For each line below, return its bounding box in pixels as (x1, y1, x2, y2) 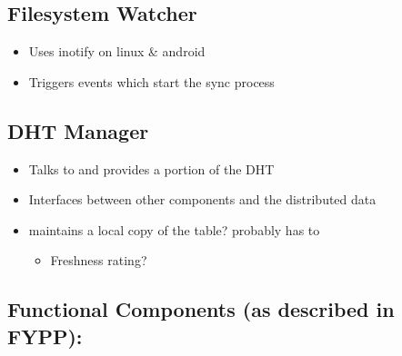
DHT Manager (7, 116, 149, 144)
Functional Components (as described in (7, 295, 395, 323)
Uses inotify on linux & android (28, 42, 206, 61)
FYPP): (7, 321, 83, 350)
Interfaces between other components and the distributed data (28, 190, 377, 209)
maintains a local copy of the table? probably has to (28, 220, 320, 239)
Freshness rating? (50, 251, 147, 270)
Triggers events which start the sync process (28, 72, 275, 91)
